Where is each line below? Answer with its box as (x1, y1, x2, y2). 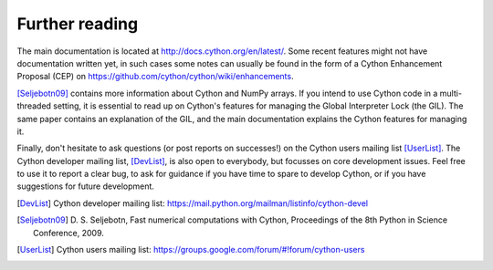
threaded (16, 100, 52, 111)
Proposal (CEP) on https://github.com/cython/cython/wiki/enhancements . (16, 71, 294, 82)
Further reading (16, 14, 139, 34)
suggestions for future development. (16, 181, 155, 192)
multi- (439, 88, 463, 99)
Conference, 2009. (33, 227, 104, 238)
